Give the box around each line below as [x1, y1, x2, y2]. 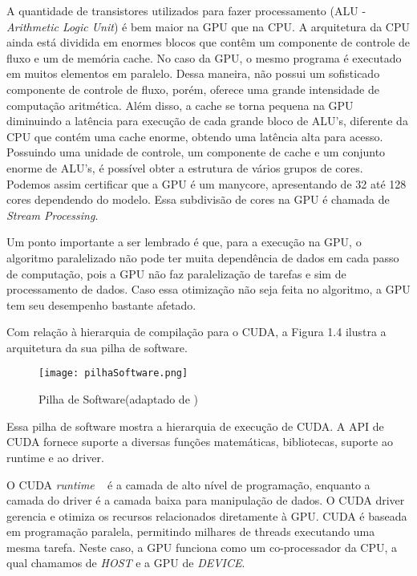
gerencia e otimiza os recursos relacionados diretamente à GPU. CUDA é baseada [6, 507, 407, 524]
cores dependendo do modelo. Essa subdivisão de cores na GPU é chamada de [6, 191, 390, 208]
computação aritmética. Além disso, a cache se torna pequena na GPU [6, 96, 354, 113]
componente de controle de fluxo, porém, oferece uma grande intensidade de [6, 80, 379, 97]
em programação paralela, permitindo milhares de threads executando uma [6, 523, 375, 540]
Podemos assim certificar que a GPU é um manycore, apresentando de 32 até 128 [6, 175, 407, 192]
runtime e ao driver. [6, 448, 104, 465]
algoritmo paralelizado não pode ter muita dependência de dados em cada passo [6, 249, 399, 266]
